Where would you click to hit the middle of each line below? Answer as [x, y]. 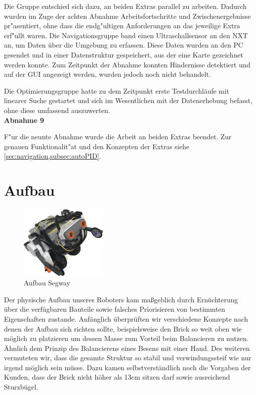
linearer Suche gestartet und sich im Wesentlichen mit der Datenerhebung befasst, [128, 100]
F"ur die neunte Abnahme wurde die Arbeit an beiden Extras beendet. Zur [118, 137]
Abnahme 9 [24, 120]
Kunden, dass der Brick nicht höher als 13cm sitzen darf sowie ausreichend [117, 377]
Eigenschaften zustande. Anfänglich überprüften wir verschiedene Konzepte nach [126, 318]
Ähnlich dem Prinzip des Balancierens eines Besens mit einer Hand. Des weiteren [127, 348]
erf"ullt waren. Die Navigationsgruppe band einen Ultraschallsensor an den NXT [126, 35]
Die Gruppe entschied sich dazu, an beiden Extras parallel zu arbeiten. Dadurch [126, 6]
